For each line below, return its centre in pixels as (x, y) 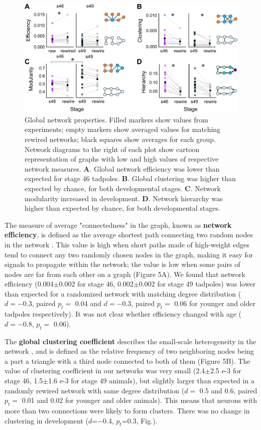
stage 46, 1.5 (24, 381)
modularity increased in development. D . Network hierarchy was (124, 198)
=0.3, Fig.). (140, 420)
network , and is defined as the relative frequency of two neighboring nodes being (129, 351)
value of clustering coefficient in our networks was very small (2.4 (105, 371)
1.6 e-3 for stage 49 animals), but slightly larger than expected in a (151, 381)
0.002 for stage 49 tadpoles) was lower (197, 284)
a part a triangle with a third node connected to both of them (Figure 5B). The (127, 361)
